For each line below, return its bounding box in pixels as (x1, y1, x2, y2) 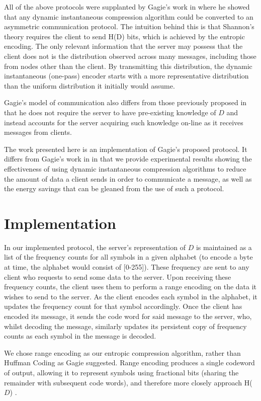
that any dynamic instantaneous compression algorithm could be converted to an (4, 11, 253, 22)
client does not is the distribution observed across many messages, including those (4, 50, 256, 61)
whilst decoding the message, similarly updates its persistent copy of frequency (4, 320, 247, 331)
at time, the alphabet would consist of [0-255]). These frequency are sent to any (4, 262, 249, 272)
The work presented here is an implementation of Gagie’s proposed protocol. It (4, 143, 247, 154)
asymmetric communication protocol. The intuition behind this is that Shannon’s (4, 21, 254, 32)
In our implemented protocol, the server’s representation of (4, 242, 186, 252)
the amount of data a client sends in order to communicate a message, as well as (4, 173, 252, 184)
